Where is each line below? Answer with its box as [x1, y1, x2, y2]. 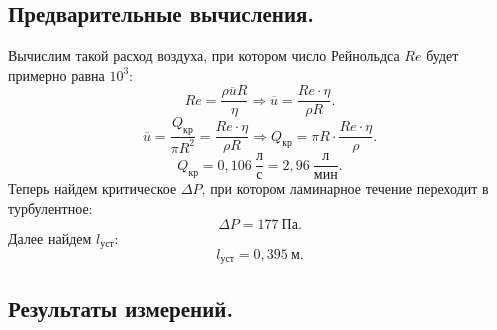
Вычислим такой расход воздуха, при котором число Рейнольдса [8, 45, 400, 66]
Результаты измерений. [8, 292, 234, 323]
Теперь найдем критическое [8, 178, 177, 199]
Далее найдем [8, 227, 92, 248]
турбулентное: [8, 197, 93, 218]
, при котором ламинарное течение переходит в [201, 178, 489, 199]
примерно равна [8, 64, 105, 85]
